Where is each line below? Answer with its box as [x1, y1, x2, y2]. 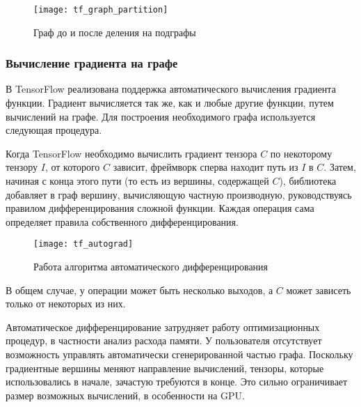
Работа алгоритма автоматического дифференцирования [33, 259, 268, 274]
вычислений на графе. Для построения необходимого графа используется [6, 109, 316, 123]
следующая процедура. [6, 123, 102, 137]
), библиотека [279, 174, 337, 188]
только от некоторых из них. [6, 296, 126, 311]
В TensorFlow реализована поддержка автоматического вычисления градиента [6, 82, 336, 96]
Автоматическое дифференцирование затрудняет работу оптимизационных [6, 319, 320, 334]
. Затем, [323, 160, 356, 174]
